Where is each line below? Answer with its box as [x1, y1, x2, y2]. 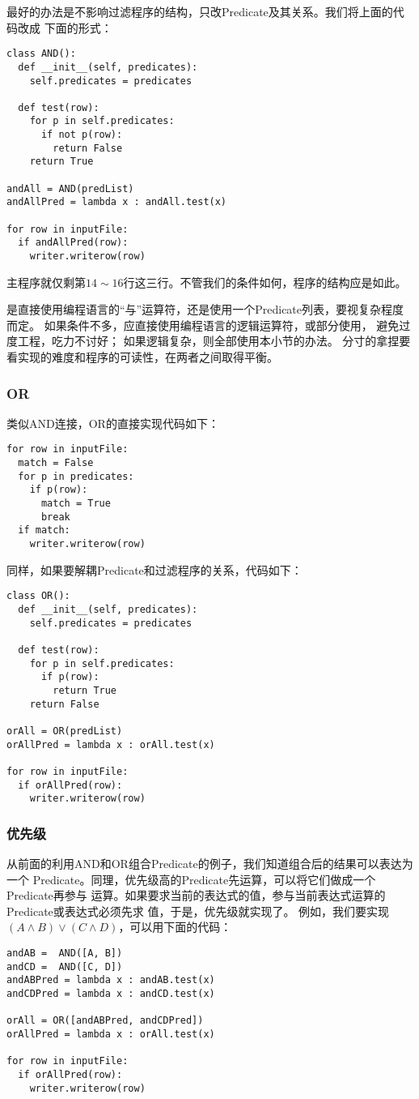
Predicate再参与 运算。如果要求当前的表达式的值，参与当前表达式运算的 [6, 887, 386, 904]
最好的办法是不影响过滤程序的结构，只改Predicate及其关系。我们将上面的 [6, 3, 393, 19]
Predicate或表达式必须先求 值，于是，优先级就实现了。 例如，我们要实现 [6, 902, 390, 919]
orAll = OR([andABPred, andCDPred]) [6, 1015, 204, 1027]
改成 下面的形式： [17, 19, 112, 36]
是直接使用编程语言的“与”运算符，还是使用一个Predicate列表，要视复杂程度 [6, 301, 404, 318]
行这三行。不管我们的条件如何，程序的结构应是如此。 [123, 273, 407, 290]
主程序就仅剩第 [6, 273, 86, 290]
